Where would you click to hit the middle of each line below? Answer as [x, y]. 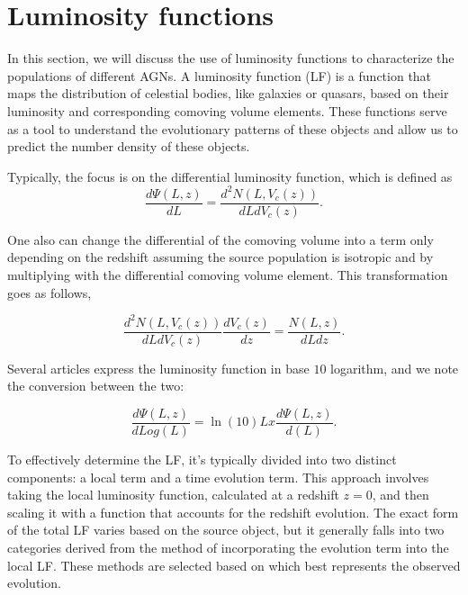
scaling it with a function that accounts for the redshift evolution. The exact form [233, 512]
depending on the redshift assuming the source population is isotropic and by [220, 257]
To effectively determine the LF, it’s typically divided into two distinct [202, 460]
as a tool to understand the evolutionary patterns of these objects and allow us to [233, 128]
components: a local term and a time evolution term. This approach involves [218, 477]
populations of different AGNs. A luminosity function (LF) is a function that [220, 75]
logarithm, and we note [395, 368]
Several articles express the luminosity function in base [158, 368]
